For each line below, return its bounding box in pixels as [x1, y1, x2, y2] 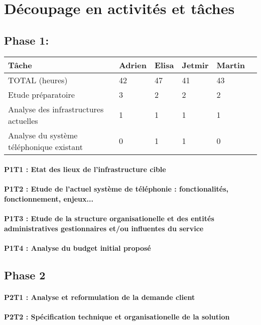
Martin [216, 59, 245, 71]
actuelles [8, 114, 38, 126]
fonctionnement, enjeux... [4, 193, 93, 204]
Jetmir [182, 59, 209, 71]
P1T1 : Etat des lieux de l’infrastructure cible [4, 164, 166, 175]
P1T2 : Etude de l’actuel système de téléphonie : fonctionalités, [4, 184, 229, 194]
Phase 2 [4, 267, 46, 282]
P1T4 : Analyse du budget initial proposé [4, 242, 151, 253]
